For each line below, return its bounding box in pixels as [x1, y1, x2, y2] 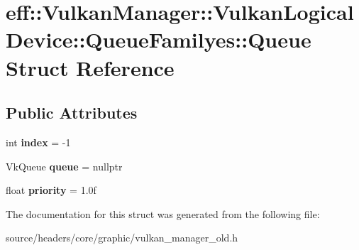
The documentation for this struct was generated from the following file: [6, 206, 320, 221]
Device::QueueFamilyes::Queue [6, 25, 311, 54]
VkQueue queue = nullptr [6, 158, 123, 173]
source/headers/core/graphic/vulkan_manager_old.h [6, 230, 238, 245]
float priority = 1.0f [6, 183, 96, 197]
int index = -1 [6, 134, 71, 149]
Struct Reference [6, 53, 175, 82]
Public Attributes [6, 102, 138, 124]
